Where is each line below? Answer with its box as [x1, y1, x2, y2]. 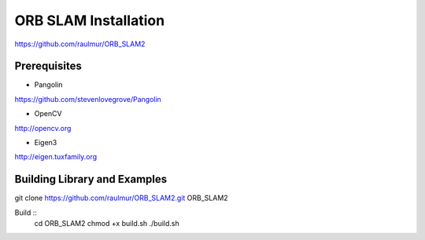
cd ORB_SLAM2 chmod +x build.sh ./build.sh [34, 219, 180, 228]
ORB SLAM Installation [14, 12, 165, 29]
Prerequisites [14, 60, 82, 73]
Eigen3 [34, 138, 57, 147]
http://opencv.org [14, 123, 72, 133]
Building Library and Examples [14, 173, 168, 186]
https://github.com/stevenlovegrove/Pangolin [14, 94, 161, 104]
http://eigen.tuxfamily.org [14, 152, 98, 162]
